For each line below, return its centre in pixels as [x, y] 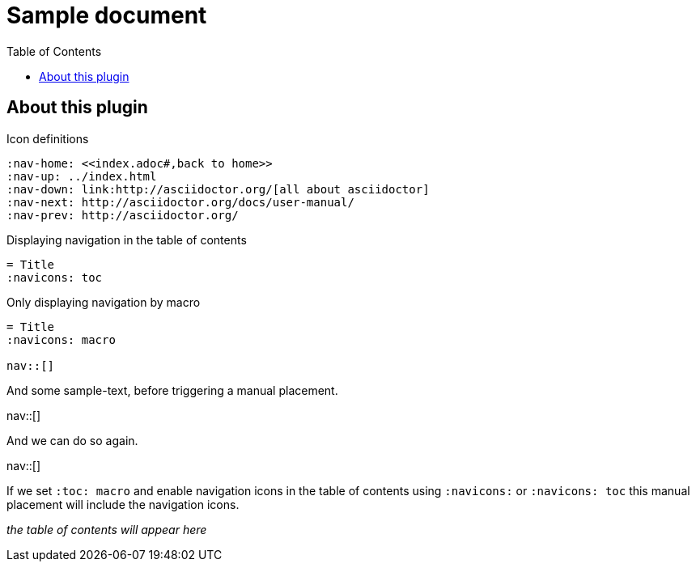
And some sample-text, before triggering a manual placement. [172, 390]
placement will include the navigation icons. [123, 504]
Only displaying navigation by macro [104, 302]
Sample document [107, 15]
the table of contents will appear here [107, 529]
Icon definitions [48, 138]
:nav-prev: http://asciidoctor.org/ [123, 215]
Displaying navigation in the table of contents [127, 239]
